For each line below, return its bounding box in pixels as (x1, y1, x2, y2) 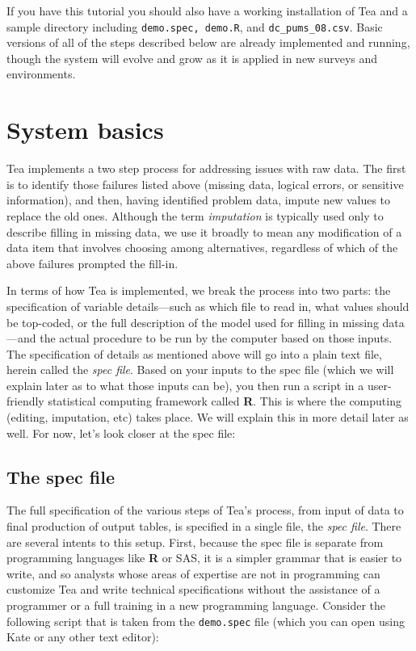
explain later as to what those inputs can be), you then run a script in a (6, 376, 364, 393)
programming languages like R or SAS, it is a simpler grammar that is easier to (6, 549, 402, 566)
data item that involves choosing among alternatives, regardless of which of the (6, 239, 398, 256)
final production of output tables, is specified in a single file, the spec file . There (6, 518, 401, 535)
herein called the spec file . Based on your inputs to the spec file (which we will (6, 361, 394, 378)
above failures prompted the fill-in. (6, 254, 179, 271)
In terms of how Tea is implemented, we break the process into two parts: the (6, 282, 391, 299)
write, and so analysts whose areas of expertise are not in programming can (6, 565, 380, 582)
